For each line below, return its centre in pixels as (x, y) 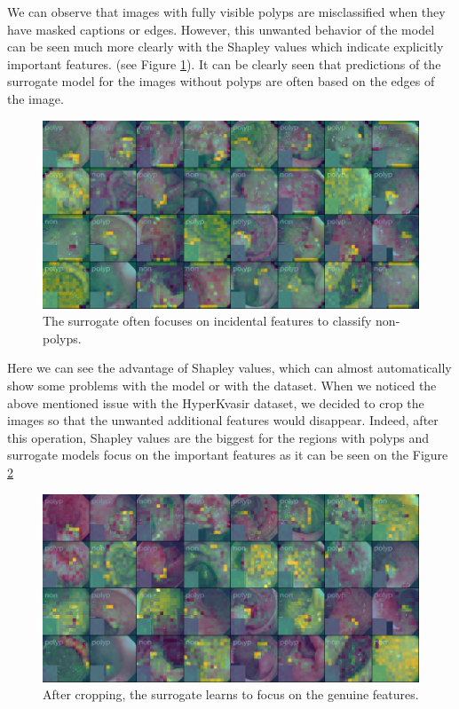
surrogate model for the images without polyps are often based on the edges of (221, 81)
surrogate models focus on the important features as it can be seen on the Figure (228, 455)
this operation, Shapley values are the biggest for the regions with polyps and (218, 437)
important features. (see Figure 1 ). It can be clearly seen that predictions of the (224, 63)
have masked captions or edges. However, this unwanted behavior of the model (221, 29)
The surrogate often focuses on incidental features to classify (207, 321)
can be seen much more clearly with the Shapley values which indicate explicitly (226, 47)
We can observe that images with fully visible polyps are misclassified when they (226, 12)
